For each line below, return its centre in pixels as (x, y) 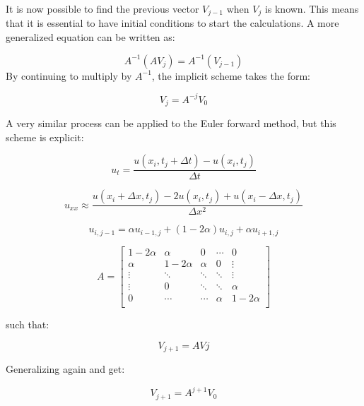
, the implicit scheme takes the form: (231, 75)
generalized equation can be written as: (90, 37)
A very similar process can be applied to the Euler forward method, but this (171, 123)
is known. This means (312, 8)
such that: (28, 324)
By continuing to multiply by (69, 75)
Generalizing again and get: (65, 369)
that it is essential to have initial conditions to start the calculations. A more (172, 23)
